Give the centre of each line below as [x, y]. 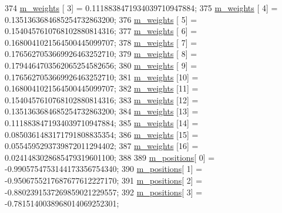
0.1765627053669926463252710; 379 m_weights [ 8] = [101, 54]
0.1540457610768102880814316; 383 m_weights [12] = [102, 99]
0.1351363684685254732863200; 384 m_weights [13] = [102, 111]
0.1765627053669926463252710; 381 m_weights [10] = [102, 77]
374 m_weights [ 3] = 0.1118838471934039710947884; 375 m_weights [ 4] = [141, 8]
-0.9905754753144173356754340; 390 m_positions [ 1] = [104, 169]
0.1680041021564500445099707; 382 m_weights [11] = [102, 88]
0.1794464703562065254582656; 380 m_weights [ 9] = [101, 65]
